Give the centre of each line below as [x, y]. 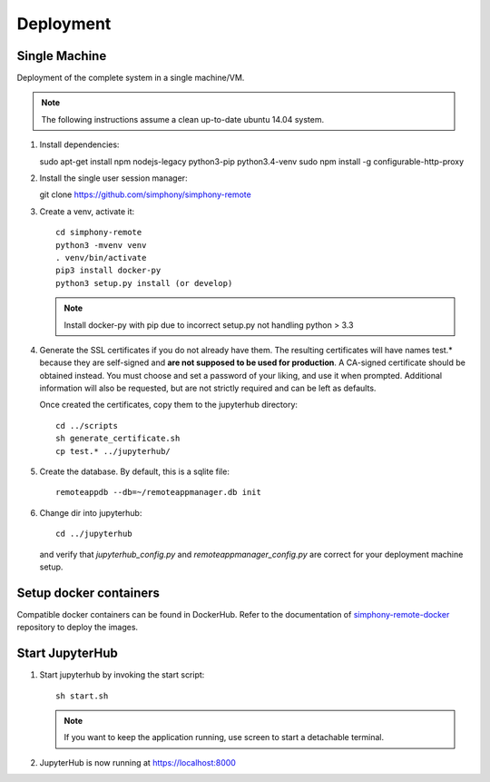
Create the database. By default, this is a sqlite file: [135, 471]
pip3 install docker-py [108, 271]
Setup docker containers [88, 593]
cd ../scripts [87, 426]
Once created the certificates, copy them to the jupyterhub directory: [169, 405]
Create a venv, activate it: [87, 211]
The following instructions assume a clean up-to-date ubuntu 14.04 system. [183, 119]
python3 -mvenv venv [101, 245]
